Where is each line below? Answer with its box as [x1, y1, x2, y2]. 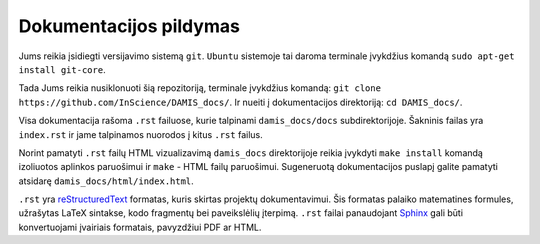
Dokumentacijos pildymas [18, 15, 240, 37]
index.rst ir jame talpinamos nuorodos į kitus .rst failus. [18, 128, 264, 140]
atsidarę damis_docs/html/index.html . [18, 175, 194, 187]
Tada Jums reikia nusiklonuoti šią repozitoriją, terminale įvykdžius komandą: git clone [18, 82, 382, 94]
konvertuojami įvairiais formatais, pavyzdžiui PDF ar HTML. [18, 221, 262, 233]
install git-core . [18, 63, 106, 75]
